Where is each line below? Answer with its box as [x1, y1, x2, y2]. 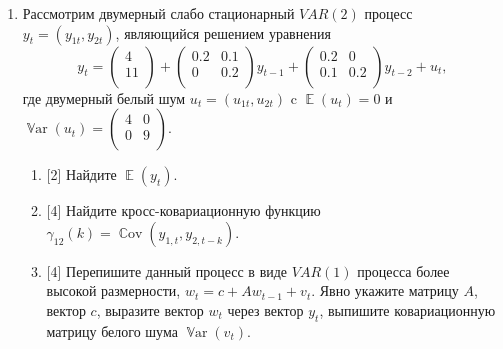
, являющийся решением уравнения [115, 22, 331, 43]
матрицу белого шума [46, 320, 178, 341]
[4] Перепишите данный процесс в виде [46, 260, 288, 281]
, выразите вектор [96, 299, 204, 320]
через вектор [227, 299, 304, 320]
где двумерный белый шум [22, 87, 186, 108]
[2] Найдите [46, 164, 117, 185]
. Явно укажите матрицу [311, 280, 459, 301]
